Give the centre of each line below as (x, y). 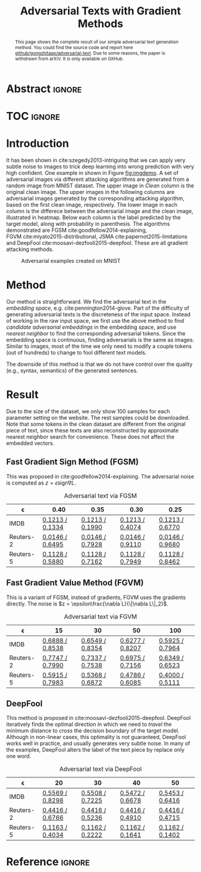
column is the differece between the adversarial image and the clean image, (100, 211)
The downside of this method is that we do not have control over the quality (99, 364)
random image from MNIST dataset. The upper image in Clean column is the (100, 186)
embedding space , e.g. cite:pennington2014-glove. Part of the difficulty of (98, 308)
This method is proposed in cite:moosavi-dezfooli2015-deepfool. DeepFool (99, 718)
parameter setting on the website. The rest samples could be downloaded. (98, 417)
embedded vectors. (31, 443)
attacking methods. (30, 249)
